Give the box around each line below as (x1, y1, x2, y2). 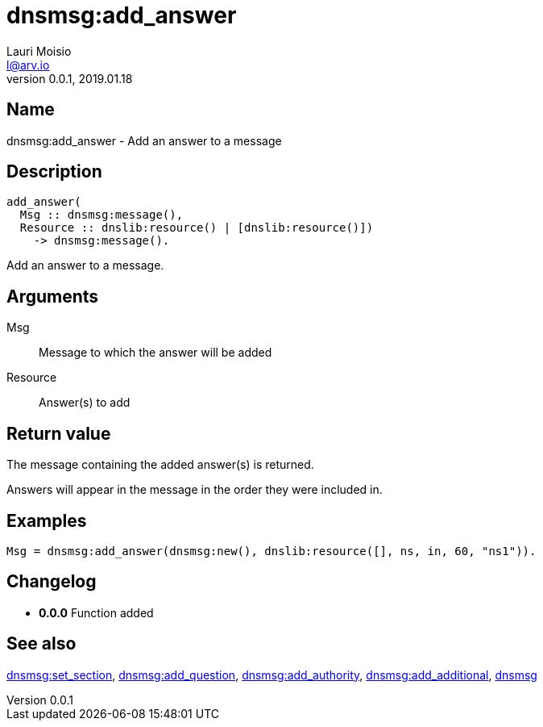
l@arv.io (6, 57, 50, 72)
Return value (6, 423, 111, 444)
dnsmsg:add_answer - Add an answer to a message (6, 133, 282, 148)
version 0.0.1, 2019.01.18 (6, 71, 133, 86)
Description (6, 161, 102, 182)
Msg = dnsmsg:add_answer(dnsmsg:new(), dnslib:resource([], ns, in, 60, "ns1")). (6, 544, 537, 558)
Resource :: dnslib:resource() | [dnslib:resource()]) (19, 221, 374, 235)
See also (6, 633, 77, 654)
